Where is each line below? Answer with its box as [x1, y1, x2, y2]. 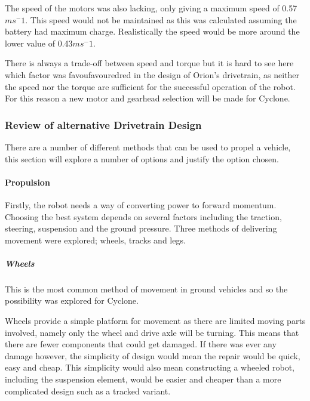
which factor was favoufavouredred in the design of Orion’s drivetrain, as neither [5, 68, 299, 81]
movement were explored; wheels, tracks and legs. [5, 233, 186, 246]
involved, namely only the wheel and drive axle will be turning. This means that [5, 326, 299, 338]
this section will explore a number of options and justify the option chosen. [5, 152, 279, 165]
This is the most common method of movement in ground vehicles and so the [5, 282, 288, 295]
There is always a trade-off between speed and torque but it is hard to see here [5, 57, 294, 69]
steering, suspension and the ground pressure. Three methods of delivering [5, 222, 277, 235]
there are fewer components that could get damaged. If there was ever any [5, 338, 277, 350]
